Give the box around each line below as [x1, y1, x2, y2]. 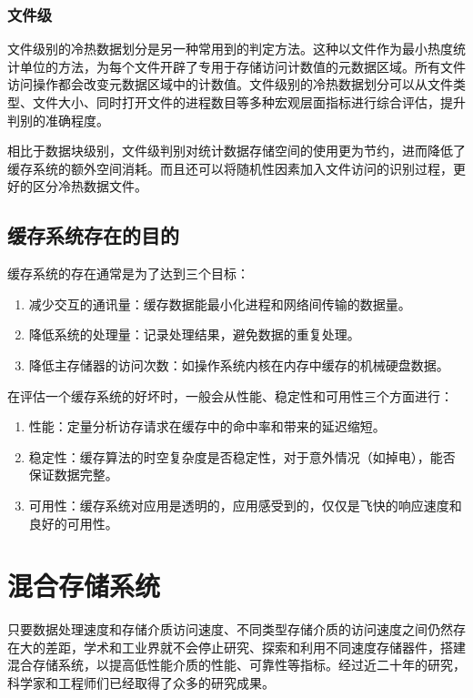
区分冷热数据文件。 [32, 177, 147, 196]
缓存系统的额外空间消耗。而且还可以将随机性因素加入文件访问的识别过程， [7, 158, 453, 177]
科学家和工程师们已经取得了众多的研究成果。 [7, 673, 275, 693]
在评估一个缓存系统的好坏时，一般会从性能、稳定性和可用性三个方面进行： [7, 386, 453, 405]
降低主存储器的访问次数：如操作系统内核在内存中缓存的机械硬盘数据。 [28, 355, 449, 374]
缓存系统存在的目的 [7, 221, 179, 249]
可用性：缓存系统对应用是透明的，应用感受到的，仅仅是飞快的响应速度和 [28, 495, 462, 514]
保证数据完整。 [28, 465, 118, 484]
